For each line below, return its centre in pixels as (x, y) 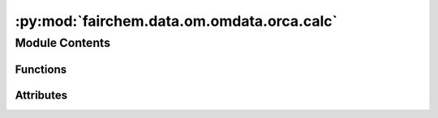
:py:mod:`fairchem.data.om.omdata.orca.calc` (176, 21)
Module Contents (63, 43)
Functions (41, 69)
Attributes (41, 95)
